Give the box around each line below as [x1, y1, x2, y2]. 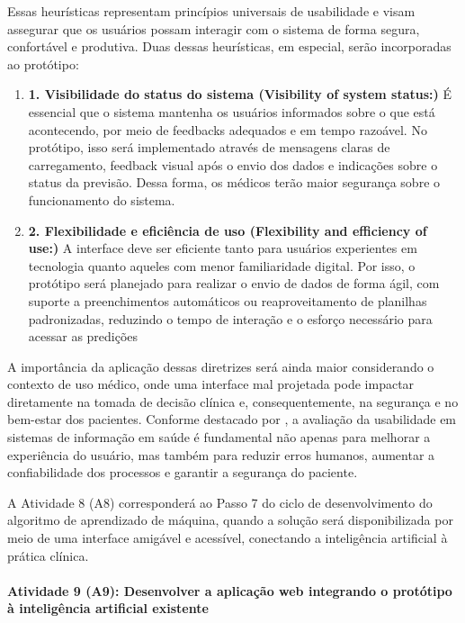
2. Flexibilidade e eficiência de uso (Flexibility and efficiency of [28, 221, 427, 239]
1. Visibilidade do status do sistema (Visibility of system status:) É [28, 85, 452, 104]
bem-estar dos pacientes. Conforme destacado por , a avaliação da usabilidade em [7, 410, 457, 429]
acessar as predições [28, 327, 139, 346]
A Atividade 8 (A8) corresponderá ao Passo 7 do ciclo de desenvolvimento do [7, 492, 433, 511]
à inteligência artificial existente [7, 599, 209, 618]
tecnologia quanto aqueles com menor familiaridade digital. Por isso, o [28, 256, 416, 275]
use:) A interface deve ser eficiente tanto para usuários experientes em [28, 239, 417, 257]
